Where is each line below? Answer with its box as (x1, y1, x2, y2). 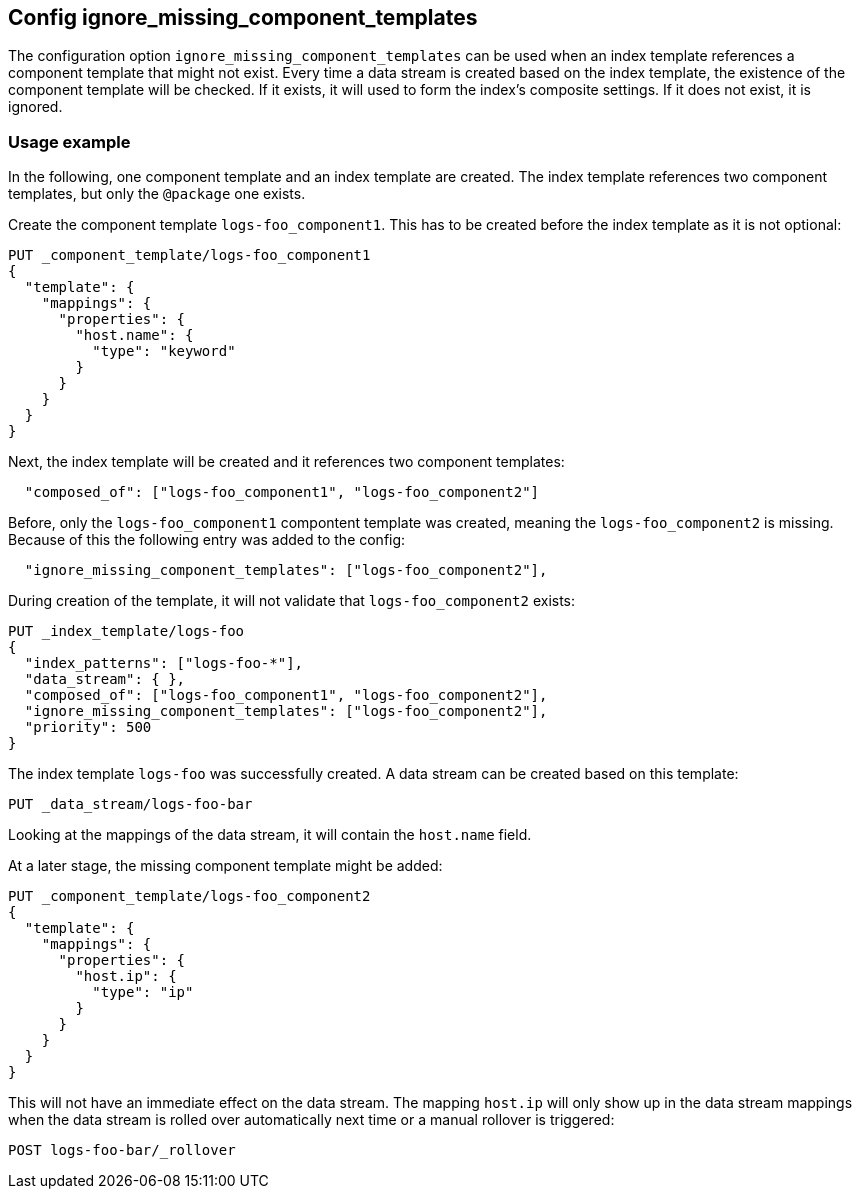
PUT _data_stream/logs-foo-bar (8, 796, 253, 813)
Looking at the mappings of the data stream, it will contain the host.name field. (8, 826, 532, 844)
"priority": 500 (24, 719, 152, 736)
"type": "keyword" (92, 343, 236, 360)
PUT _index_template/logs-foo (8, 623, 245, 640)
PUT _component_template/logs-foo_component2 (8, 888, 371, 905)
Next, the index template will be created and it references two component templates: (8, 453, 565, 471)
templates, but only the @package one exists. (8, 185, 306, 203)
